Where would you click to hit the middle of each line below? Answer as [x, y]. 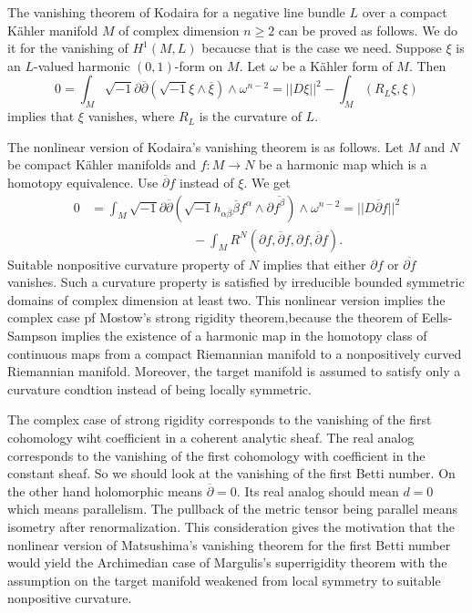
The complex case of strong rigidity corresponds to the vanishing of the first [220, 419]
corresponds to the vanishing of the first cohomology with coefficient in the [216, 455]
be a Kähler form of [337, 65]
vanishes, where [131, 116]
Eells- [437, 317]
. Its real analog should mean [318, 490]
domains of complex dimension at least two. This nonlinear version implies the [226, 299]
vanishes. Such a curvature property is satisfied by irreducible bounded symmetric [236, 282]
